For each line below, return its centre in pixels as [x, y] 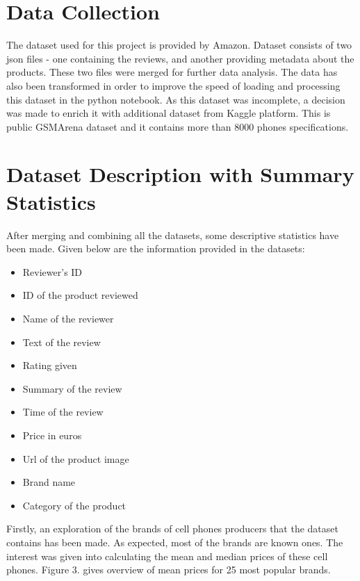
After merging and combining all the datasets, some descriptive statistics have [173, 235]
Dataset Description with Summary [180, 174]
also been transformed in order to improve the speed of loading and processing [173, 85]
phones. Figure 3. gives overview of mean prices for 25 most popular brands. [169, 570]
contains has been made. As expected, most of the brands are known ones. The [175, 542]
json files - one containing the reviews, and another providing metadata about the [180, 58]
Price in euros [52, 435]
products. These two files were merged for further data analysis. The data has [172, 72]
